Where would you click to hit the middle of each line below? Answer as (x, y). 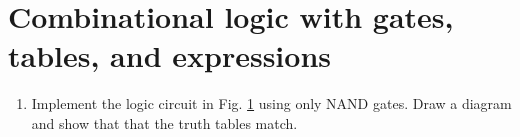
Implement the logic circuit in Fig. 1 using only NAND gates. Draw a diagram (271, 103)
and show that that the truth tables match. (164, 122)
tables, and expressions (170, 55)
